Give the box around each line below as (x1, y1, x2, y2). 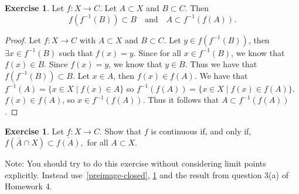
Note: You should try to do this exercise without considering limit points (5, 157, 266, 169)
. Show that (99, 124, 142, 137)
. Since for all (133, 46, 181, 58)
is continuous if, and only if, (151, 124, 252, 137)
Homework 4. (5, 180, 52, 192)
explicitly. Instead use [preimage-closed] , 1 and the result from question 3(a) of (5, 168, 288, 181)
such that (59, 46, 93, 58)
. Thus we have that (185, 58, 257, 70)
